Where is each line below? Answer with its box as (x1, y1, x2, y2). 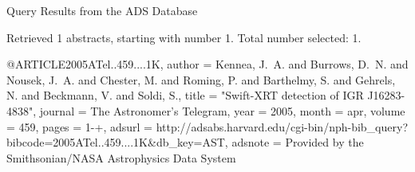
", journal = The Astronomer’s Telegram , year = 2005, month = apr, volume (29, 102, 405, 119)
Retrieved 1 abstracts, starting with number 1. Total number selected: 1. (6, 29, 362, 45)
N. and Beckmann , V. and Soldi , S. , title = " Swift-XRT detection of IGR (6, 87, 364, 104)
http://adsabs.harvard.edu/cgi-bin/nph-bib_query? (156, 118, 409, 135)
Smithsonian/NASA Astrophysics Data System (6, 149, 236, 166)
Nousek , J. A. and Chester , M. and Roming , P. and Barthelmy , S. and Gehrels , (6, 71, 396, 88)
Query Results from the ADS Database (6, 2, 198, 18)
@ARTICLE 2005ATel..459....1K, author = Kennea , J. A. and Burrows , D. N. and (6, 56, 409, 72)
